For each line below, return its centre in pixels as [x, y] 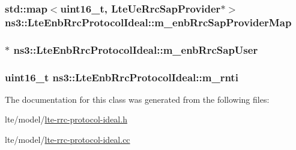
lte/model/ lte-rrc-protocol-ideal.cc [68, 140]
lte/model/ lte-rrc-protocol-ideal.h [66, 119]
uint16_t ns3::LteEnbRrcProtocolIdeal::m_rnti [122, 77]
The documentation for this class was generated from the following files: [137, 99]
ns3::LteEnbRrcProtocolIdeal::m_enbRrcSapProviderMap [148, 22]
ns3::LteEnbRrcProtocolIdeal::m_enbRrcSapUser [136, 49]
